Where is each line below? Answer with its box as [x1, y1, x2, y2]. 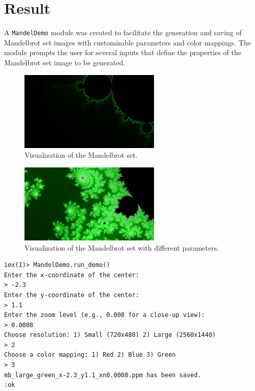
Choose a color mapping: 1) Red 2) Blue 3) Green [4, 351, 176, 359]
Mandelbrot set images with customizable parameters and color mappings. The [4, 37, 251, 47]
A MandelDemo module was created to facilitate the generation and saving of [4, 27, 242, 38]
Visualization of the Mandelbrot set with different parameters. [24, 242, 219, 253]
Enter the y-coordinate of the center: [4, 291, 139, 299]
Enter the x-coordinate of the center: [4, 271, 139, 279]
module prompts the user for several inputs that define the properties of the [4, 47, 241, 58]
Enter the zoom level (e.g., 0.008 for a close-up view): [4, 311, 205, 319]
